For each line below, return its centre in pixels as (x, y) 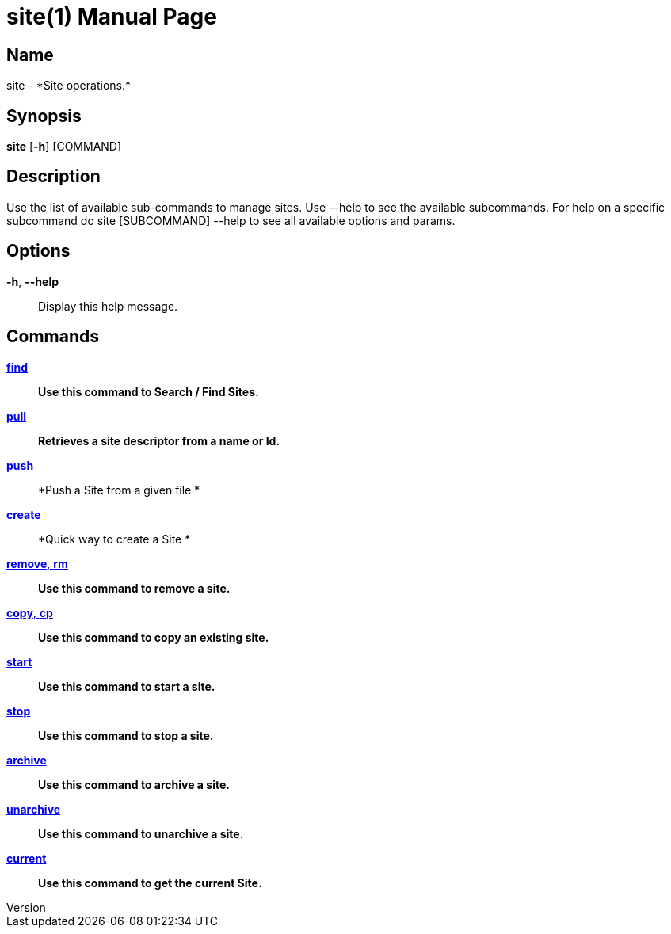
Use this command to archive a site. (134, 784)
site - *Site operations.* (69, 86)
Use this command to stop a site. (126, 735)
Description (53, 177)
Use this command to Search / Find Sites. (149, 391)
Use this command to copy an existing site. (154, 637)
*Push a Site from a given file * (119, 490)
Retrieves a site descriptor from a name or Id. (159, 440)
